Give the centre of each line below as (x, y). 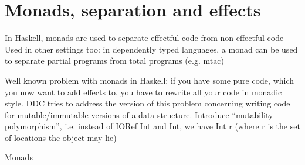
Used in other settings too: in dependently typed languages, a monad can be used (151, 49)
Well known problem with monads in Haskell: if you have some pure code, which (150, 80)
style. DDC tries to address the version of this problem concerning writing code (148, 103)
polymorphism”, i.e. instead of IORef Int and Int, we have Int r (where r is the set (152, 126)
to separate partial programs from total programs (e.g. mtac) (114, 61)
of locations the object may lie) (61, 137)
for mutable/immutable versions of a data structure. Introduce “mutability (139, 114)
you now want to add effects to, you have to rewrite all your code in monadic (143, 92)
